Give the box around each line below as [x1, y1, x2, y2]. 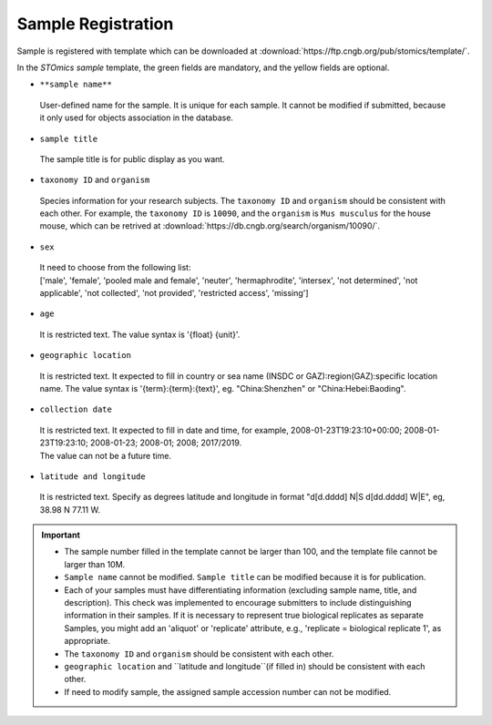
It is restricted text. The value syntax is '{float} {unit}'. [39, 329, 241, 340]
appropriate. [64, 636, 111, 647]
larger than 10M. [64, 558, 126, 569]
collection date [39, 404, 113, 414]
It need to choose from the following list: [39, 262, 191, 273]
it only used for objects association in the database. [39, 112, 234, 123]
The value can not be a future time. [39, 450, 172, 461]
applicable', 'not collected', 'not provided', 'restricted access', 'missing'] [39, 288, 309, 299]
